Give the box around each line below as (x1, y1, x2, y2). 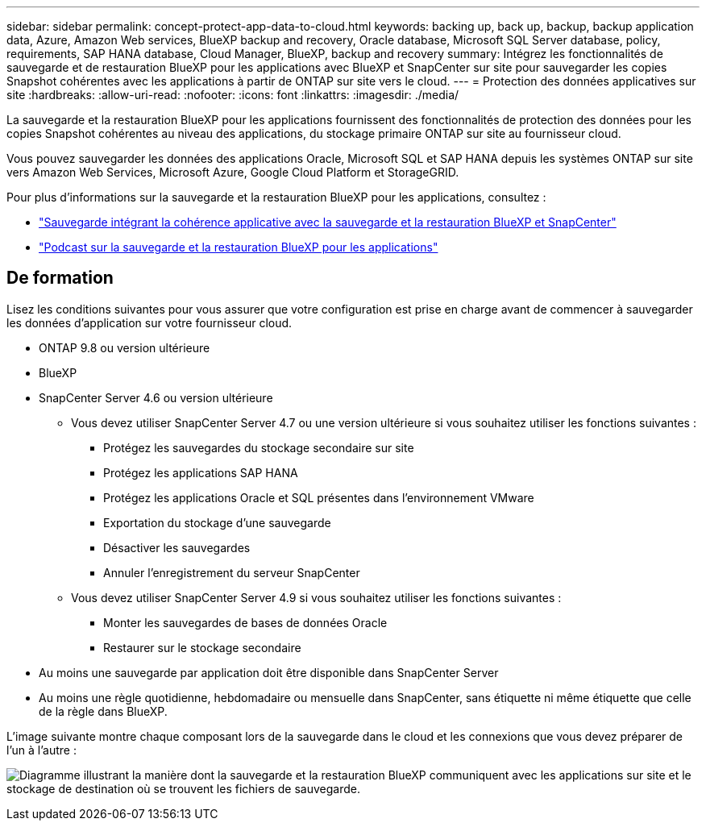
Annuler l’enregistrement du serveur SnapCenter (103, 565, 360, 580)
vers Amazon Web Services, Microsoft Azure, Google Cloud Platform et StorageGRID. (6, 165, 459, 179)
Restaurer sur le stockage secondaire (103, 640, 301, 655)
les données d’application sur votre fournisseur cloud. (6, 315, 293, 330)
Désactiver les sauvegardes (103, 540, 251, 555)
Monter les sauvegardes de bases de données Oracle (103, 615, 388, 630)
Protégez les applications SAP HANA (103, 465, 298, 480)
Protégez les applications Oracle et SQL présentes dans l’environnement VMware (103, 490, 534, 505)
